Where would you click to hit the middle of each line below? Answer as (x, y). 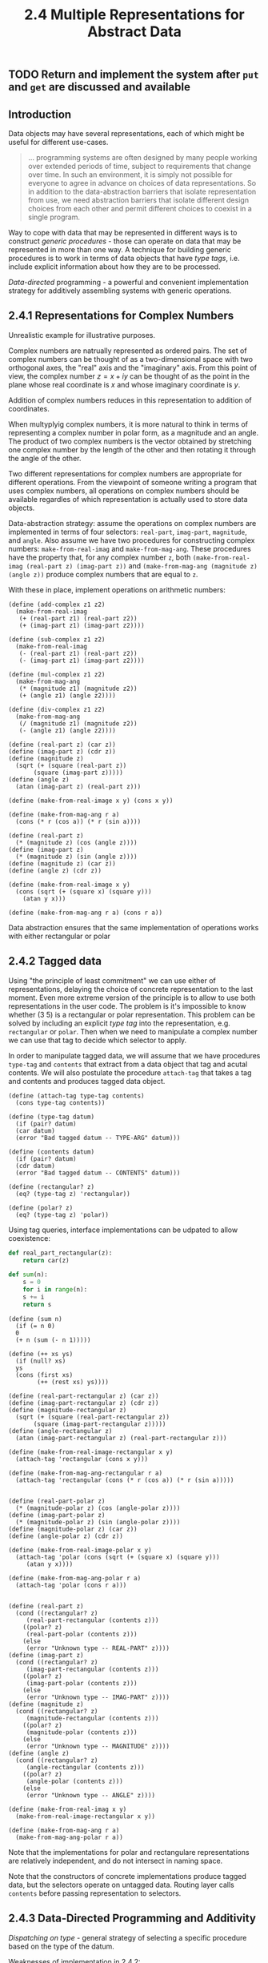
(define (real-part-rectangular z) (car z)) (84, 1396)
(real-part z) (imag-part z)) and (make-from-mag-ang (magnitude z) (142, 565)
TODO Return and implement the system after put (134, 75)
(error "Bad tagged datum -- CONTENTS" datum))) (98, 1173)
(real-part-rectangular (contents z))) (92, 1620)
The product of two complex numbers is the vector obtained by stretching (130, 441)
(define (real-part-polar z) (57, 1501)
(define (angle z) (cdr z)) (55, 870)
